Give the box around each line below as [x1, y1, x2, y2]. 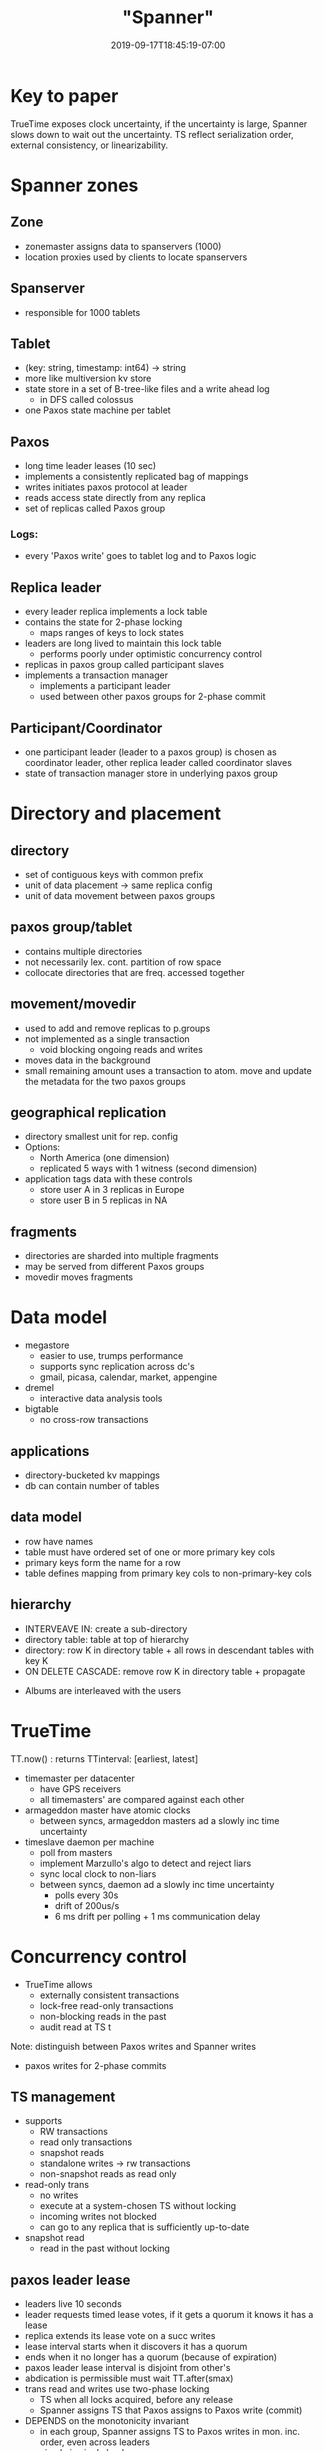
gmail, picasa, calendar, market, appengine [39, 1371, 218, 1383]
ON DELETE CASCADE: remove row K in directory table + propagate [24, 1665, 306, 1677]
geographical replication [10, 1104, 167, 1121]
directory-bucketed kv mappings [24, 1469, 160, 1481]
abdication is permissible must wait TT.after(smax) [24, 2372, 234, 2385]
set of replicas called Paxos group [24, 502, 166, 515]
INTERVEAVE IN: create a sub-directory [24, 1622, 188, 1635]
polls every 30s [54, 1889, 119, 1901]
